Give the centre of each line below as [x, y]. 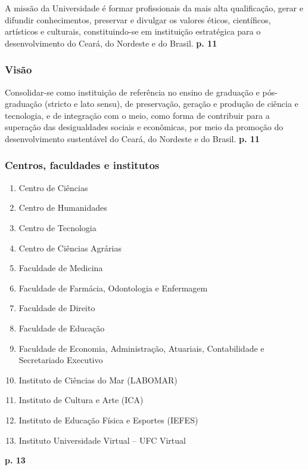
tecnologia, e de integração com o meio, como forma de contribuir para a [137, 115]
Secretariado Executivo [61, 360]
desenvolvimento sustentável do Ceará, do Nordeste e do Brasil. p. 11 [132, 138]
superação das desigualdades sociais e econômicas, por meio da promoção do [144, 127]
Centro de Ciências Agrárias [70, 248]
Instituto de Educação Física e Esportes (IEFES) [108, 420]
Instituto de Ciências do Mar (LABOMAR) [98, 380]
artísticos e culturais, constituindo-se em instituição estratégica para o [133, 31]
